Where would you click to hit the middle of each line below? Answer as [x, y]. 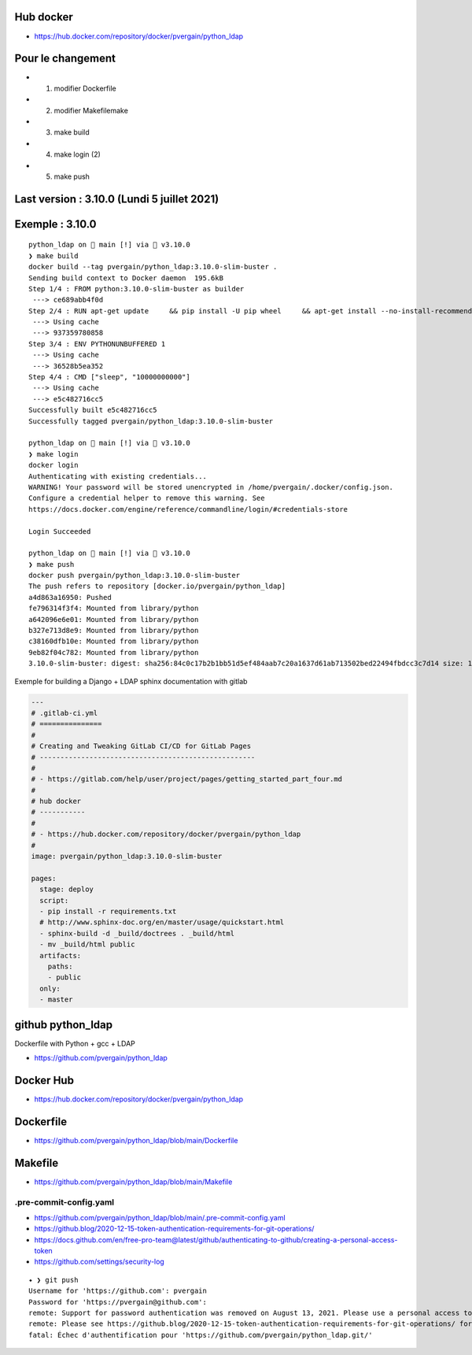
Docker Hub [44, 1080]
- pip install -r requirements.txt [108, 911]
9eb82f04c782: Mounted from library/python [114, 652]
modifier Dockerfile [85, 88]
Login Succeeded [60, 531]
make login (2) [77, 154]
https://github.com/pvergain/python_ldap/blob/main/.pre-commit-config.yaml [160, 1217]
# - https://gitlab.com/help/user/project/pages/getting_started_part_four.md [186, 779]
